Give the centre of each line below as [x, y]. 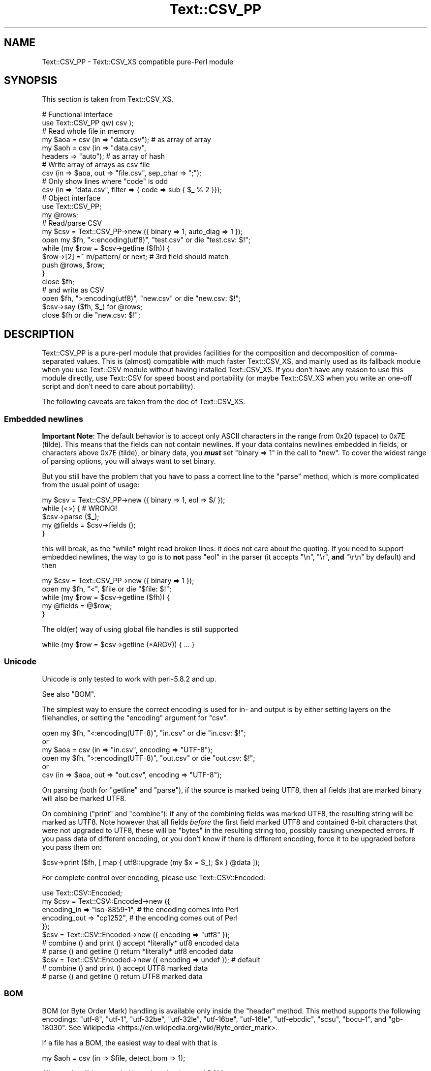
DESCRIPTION [39, 334]
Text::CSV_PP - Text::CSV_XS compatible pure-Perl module [138, 61]
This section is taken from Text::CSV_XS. [108, 99]
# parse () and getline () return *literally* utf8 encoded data [138, 951]
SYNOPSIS [31, 81]
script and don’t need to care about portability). [119, 387]
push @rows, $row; [74, 265]
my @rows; [60, 215]
